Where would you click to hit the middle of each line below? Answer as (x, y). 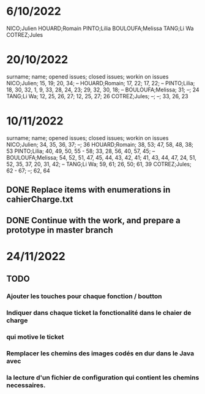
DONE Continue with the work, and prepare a (93, 220)
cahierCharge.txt (40, 200)
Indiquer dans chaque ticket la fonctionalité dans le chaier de (99, 313)
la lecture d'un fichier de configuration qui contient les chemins (103, 377)
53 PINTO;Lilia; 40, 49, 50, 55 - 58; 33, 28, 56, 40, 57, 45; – (81, 151)
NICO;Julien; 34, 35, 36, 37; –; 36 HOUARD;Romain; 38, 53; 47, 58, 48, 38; (100, 144)
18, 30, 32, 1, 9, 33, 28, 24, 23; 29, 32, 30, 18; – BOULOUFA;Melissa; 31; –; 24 (103, 90)
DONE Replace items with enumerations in (88, 190)
